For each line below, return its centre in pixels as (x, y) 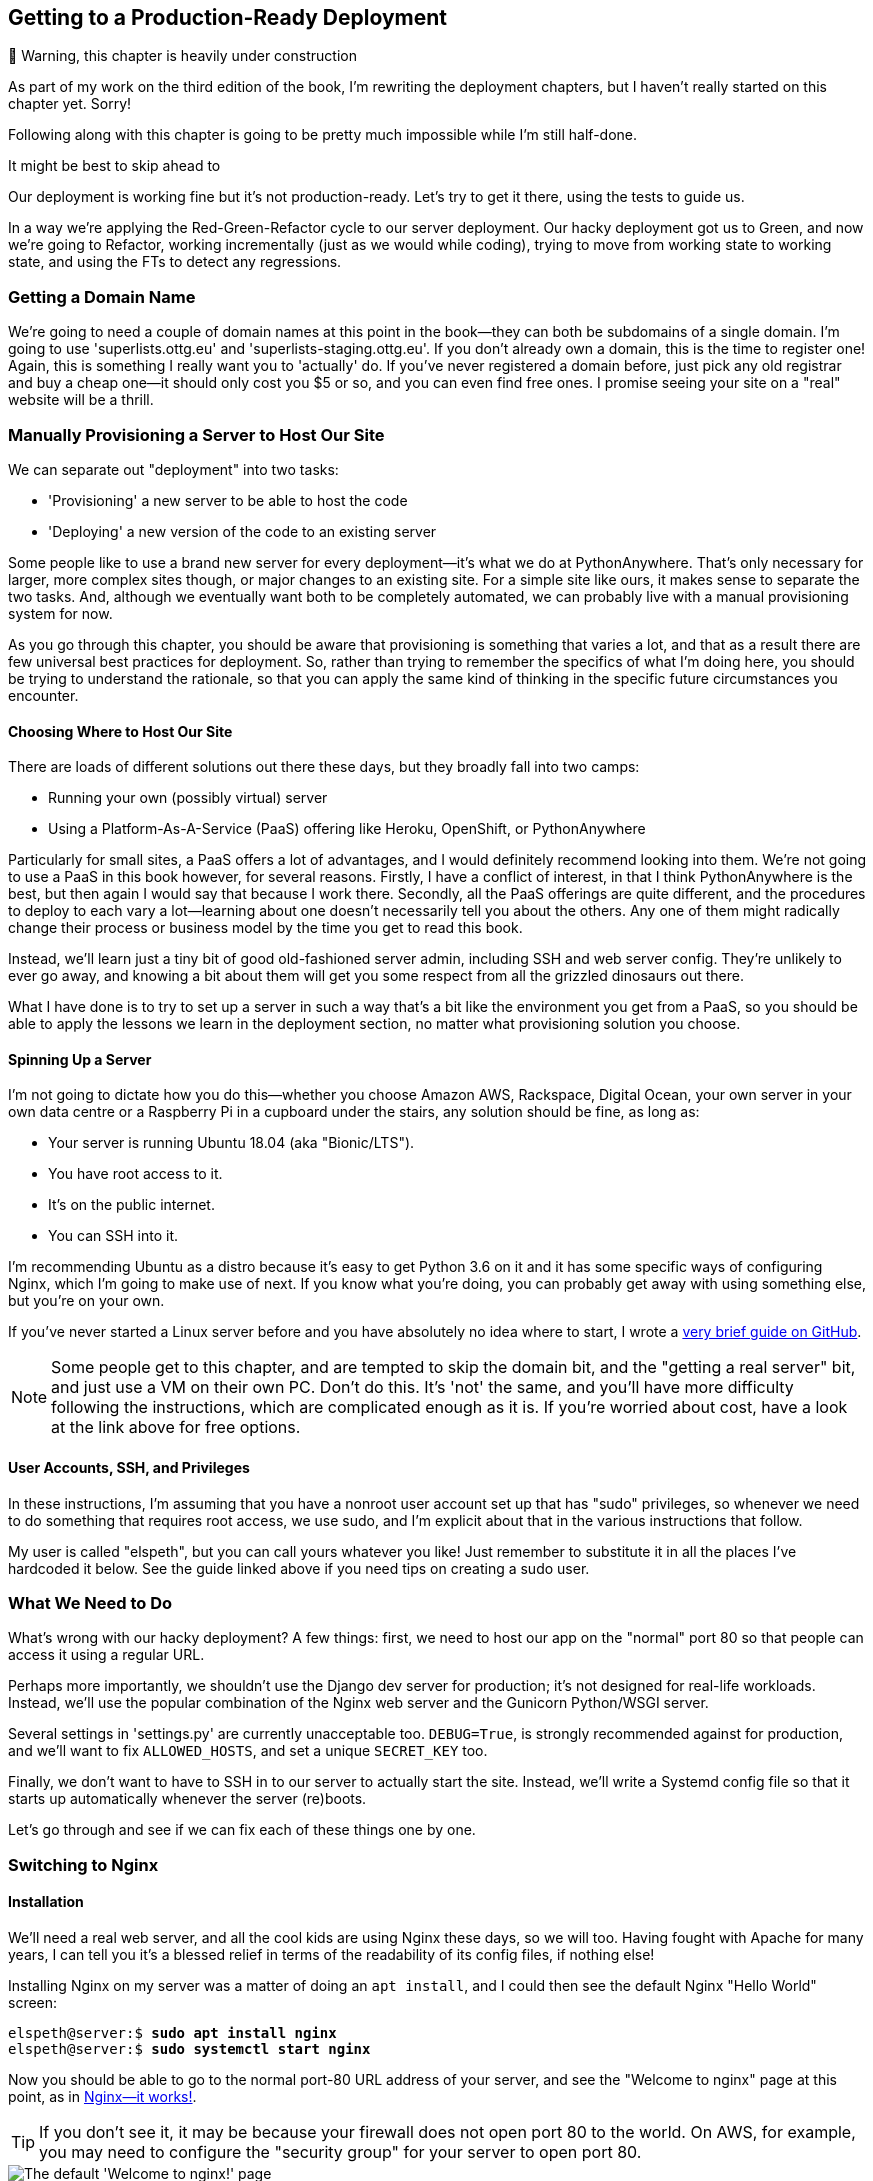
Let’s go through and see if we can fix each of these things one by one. (242, 1830)
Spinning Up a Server (80, 1059)
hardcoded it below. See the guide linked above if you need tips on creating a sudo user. (299, 1568)
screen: (33, 2002)
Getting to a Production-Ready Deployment (227, 17)
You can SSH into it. (113, 1236)
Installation (46, 1902)
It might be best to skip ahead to (114, 166)
